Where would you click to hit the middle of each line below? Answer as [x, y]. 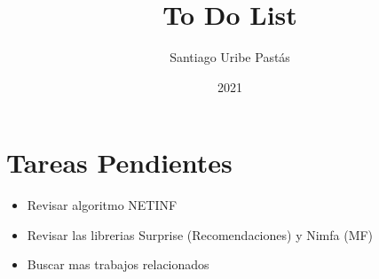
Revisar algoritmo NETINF [102, 205]
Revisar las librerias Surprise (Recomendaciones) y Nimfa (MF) [200, 234]
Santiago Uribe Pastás [230, 57]
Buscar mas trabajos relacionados [118, 264]
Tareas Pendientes [119, 163]
